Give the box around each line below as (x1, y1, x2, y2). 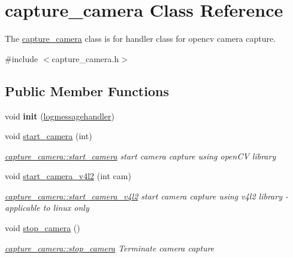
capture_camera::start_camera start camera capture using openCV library (5, 149, 276, 162)
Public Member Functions (5, 81, 169, 100)
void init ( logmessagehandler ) (5, 109, 115, 122)
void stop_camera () (5, 222, 80, 234)
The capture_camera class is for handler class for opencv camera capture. (5, 32, 276, 45)
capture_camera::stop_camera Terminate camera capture (5, 241, 215, 254)
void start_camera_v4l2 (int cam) (5, 170, 131, 182)
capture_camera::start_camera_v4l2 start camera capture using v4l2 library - (5, 189, 288, 202)
